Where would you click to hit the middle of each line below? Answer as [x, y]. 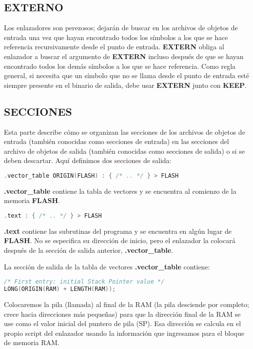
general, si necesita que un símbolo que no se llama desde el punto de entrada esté [126, 75]
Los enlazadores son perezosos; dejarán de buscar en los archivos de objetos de [121, 28]
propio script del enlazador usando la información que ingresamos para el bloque [124, 333]
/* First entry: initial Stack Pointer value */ [84, 282]
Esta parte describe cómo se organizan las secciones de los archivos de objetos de [125, 132]
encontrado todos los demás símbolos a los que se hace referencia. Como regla [120, 66]
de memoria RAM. [32, 342]
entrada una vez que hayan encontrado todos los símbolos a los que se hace [116, 37]
